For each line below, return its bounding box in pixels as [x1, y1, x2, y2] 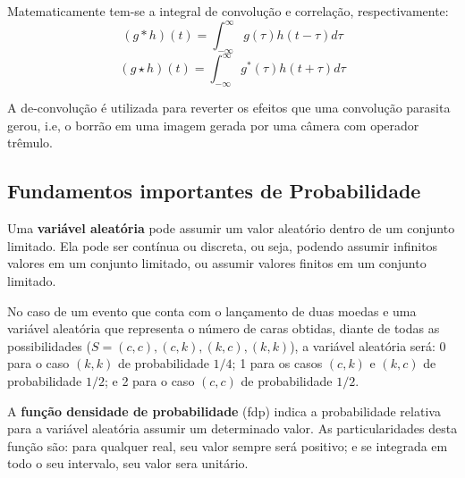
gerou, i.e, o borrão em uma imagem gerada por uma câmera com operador [7, 115, 419, 134]
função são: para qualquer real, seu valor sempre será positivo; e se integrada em [7, 436, 448, 455]
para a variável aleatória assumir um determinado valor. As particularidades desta [7, 419, 458, 438]
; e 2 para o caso [104, 371, 195, 390]
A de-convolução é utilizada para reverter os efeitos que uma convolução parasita [7, 98, 451, 117]
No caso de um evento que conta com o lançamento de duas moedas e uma [7, 301, 417, 320]
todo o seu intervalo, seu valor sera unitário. [7, 454, 249, 473]
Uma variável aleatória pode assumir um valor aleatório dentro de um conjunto [7, 219, 455, 238]
